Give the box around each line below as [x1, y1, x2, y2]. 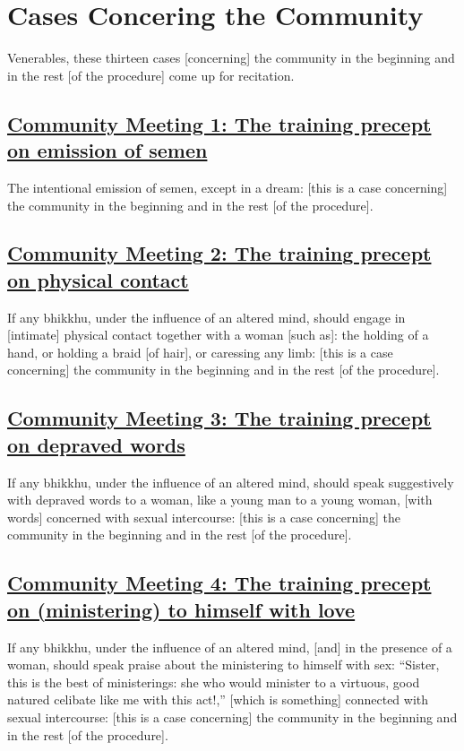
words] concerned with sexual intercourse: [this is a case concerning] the [7, 507, 400, 526]
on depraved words [7, 430, 185, 458]
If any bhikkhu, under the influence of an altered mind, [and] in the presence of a [7, 637, 452, 656]
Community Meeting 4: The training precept [7, 569, 432, 597]
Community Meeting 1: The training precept [7, 109, 432, 137]
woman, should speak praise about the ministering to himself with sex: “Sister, [7, 655, 440, 674]
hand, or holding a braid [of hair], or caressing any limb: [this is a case [7, 342, 393, 361]
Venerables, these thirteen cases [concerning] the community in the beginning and [7, 48, 455, 67]
